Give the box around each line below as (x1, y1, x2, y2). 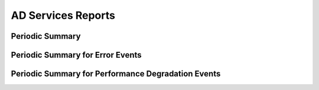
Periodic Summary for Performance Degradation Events (11, 69, 221, 79)
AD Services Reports (11, 9, 115, 22)
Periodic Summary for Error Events (11, 50, 142, 60)
